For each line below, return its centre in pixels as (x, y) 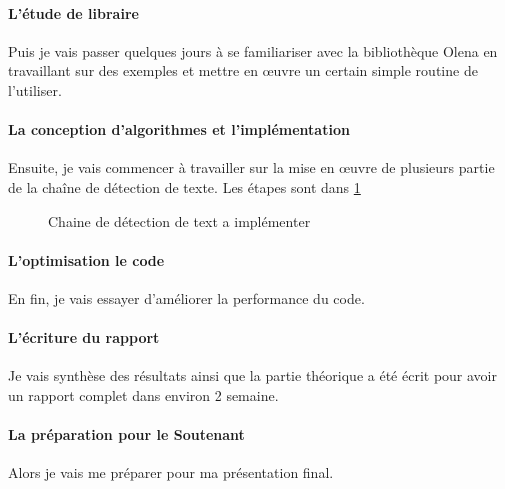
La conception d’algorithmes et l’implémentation (179, 129)
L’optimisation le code (86, 259)
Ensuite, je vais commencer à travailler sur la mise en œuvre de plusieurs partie (251, 167)
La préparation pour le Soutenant (126, 434)
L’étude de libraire (73, 12)
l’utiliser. (35, 89)
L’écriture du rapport (84, 337)
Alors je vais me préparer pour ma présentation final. (171, 472)
